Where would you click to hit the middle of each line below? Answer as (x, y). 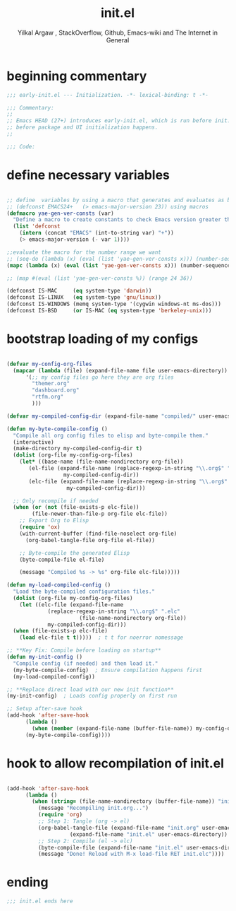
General (118, 40)
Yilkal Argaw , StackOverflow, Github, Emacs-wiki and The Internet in (118, 33)
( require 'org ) (60, 815)
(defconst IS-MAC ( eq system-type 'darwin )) (79, 291)
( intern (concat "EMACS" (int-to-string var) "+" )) (97, 233)
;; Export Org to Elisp (54, 521)
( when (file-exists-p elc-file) (61, 631)
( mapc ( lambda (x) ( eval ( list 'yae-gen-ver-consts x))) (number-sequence (119, 265)
